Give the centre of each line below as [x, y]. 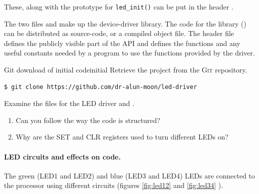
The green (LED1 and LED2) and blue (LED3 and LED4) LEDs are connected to [129, 175]
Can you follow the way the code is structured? [88, 120]
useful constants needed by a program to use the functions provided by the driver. [129, 53]
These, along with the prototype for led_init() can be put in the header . [119, 6]
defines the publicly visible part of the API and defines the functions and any [122, 43]
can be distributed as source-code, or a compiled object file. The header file [119, 33]
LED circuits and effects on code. [62, 156]
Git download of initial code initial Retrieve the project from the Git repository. [126, 70]
